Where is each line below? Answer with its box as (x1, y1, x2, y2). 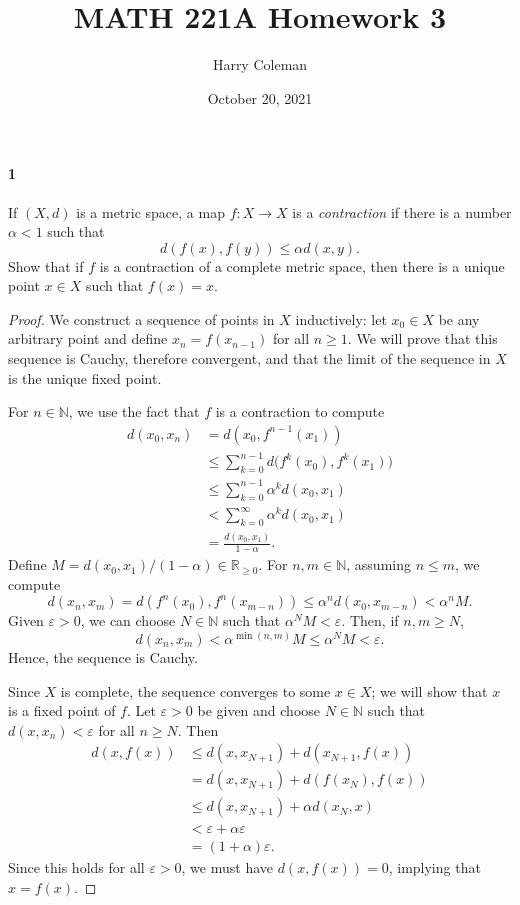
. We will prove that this (347, 328, 498, 349)
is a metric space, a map (76, 201, 225, 222)
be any (438, 308, 480, 329)
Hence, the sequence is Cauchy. (8, 646, 198, 667)
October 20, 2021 (207, 87, 313, 108)
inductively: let (295, 308, 387, 329)
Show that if (8, 255, 84, 276)
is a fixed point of (8, 700, 116, 721)
